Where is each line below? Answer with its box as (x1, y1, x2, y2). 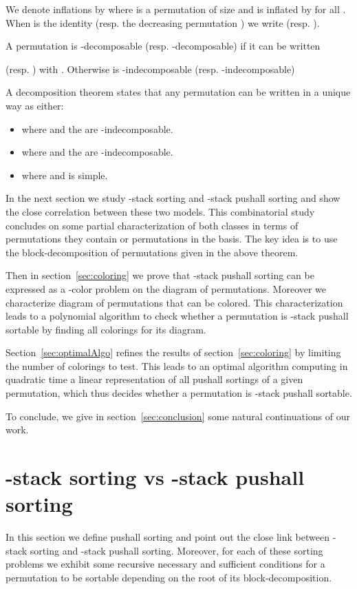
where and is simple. (21, 167, 108, 182)
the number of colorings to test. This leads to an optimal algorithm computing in (6, 358, 348, 373)
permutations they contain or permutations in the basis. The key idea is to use (6, 231, 338, 246)
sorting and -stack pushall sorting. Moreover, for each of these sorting (30, 543, 323, 557)
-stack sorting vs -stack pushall (6, 463, 305, 491)
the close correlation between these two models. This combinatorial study (6, 204, 315, 218)
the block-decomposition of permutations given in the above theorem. (6, 245, 299, 259)
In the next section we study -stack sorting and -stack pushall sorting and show (6, 191, 340, 205)
